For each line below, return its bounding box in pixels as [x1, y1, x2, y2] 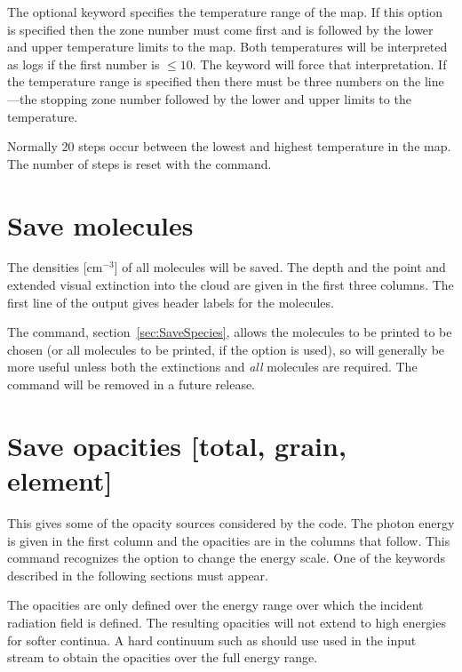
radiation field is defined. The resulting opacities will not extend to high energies [7, 612, 446, 631]
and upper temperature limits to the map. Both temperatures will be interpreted [7, 37, 448, 56]
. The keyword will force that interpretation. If [192, 54, 447, 73]
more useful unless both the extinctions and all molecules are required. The [7, 357, 418, 376]
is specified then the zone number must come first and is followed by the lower [7, 20, 434, 38]
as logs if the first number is [7, 54, 160, 73]
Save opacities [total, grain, [7, 427, 346, 463]
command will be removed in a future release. [7, 375, 256, 394]
